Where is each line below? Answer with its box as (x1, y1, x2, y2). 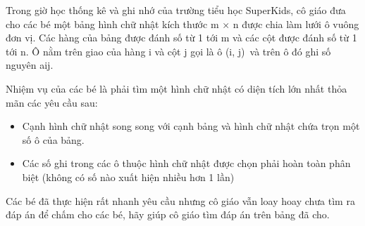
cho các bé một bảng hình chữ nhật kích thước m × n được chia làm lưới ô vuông (6, 16, 359, 31)
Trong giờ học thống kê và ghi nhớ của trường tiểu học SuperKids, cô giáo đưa (6, 3, 346, 17)
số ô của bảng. (22, 132, 85, 147)
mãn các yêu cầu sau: (6, 95, 98, 109)
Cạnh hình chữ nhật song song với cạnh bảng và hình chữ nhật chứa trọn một (22, 119, 360, 133)
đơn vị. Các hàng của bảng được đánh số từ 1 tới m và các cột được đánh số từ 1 (6, 30, 357, 45)
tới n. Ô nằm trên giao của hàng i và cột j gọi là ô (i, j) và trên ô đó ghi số (6, 44, 331, 58)
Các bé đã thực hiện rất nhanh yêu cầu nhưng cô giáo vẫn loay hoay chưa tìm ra (6, 193, 355, 208)
